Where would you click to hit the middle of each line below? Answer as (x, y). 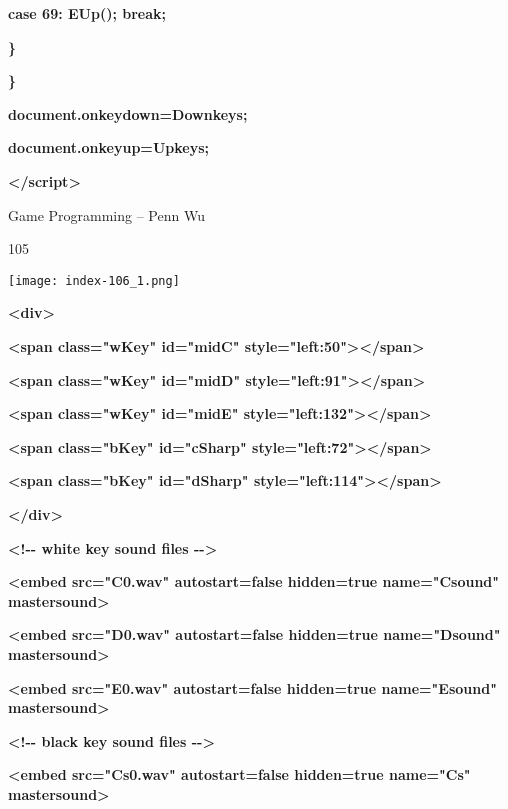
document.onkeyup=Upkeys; (108, 147)
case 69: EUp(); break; (87, 13)
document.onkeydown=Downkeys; (128, 113)
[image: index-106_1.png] (94, 280)
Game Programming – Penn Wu (106, 214)
